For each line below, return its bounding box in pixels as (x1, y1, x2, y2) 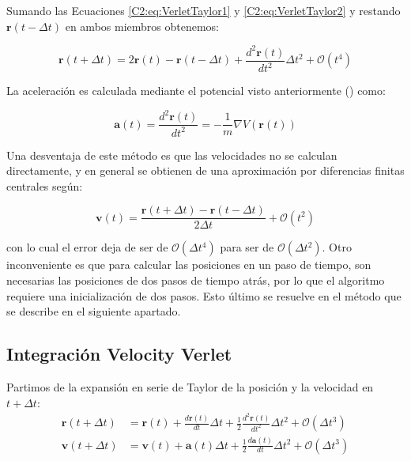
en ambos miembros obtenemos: (65, 17, 219, 34)
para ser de (220, 239, 274, 255)
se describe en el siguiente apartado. (6, 303, 181, 319)
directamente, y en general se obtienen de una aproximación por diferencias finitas (6, 162, 405, 179)
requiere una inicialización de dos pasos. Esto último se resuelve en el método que (6, 287, 402, 304)
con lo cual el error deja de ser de (6, 239, 168, 255)
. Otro (322, 239, 352, 255)
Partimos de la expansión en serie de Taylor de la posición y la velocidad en (6, 379, 374, 395)
